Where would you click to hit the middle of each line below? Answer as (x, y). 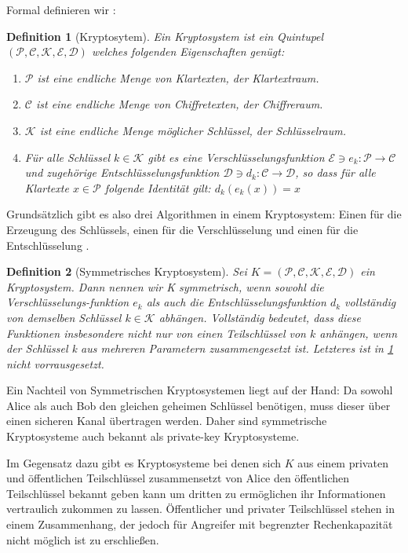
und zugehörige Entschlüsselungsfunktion (122, 172)
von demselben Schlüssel (64, 317)
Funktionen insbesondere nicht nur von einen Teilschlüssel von (156, 333)
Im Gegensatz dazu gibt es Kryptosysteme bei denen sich (144, 462)
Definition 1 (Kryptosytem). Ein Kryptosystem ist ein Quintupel (165, 36)
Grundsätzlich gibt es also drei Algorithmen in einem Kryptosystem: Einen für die (204, 214)
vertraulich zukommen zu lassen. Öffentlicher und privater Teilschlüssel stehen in (200, 509)
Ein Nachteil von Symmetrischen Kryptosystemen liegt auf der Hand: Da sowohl (200, 390)
